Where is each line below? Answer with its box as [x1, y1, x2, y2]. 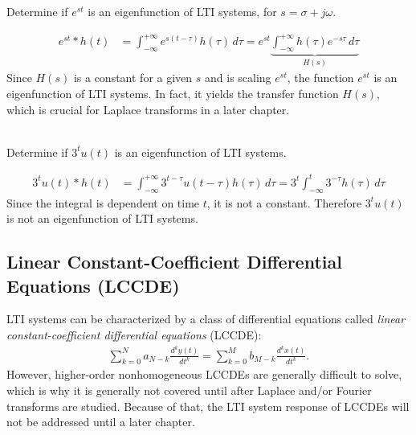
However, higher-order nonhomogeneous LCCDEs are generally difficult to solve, [6, 366, 402, 383]
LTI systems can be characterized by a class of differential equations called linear [6, 310, 406, 327]
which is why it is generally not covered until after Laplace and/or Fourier [6, 382, 372, 399]
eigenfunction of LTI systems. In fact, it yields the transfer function [6, 84, 339, 101]
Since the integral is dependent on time [6, 194, 200, 211]
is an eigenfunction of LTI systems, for [88, 3, 277, 19]
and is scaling [205, 69, 271, 86]
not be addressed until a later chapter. [6, 413, 195, 430]
